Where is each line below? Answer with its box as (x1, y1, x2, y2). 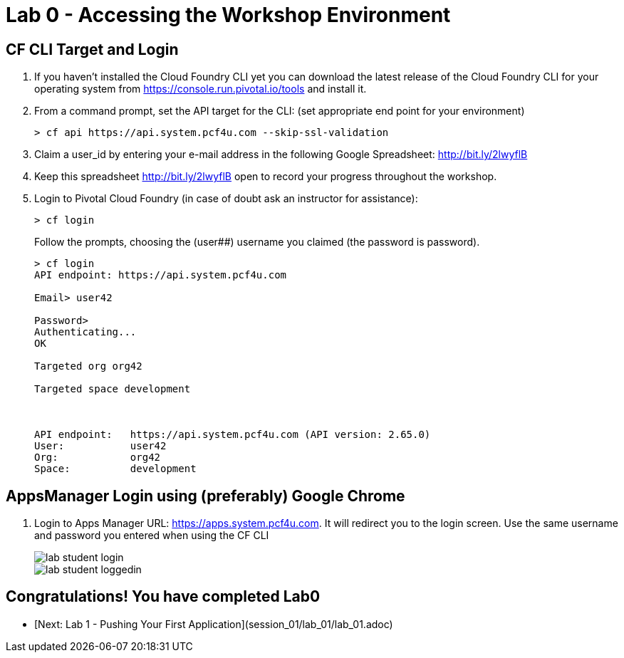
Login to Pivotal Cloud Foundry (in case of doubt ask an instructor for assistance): (34, 192, 418, 205)
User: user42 (34, 440, 167, 452)
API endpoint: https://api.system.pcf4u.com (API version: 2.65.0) (34, 429, 431, 441)
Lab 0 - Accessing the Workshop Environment (6, 3, 451, 27)
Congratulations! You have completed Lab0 (6, 587, 321, 606)
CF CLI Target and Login (6, 40, 179, 58)
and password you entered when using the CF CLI (34, 529, 269, 542)
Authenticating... (34, 326, 137, 338)
